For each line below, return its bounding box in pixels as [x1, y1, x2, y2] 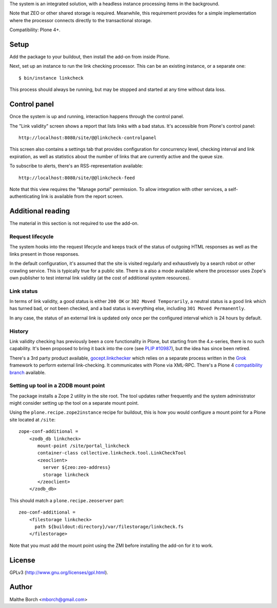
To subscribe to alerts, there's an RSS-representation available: [9, 163, 143, 169]
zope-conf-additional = [18, 429, 78, 434]
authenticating [9, 193, 41, 200]
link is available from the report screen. [41, 193, 124, 200]
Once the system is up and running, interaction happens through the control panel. [9, 113, 184, 120]
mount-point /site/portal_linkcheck [37, 443, 130, 449]
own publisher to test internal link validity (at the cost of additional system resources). [9, 275, 191, 281]
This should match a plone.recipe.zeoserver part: [9, 497, 124, 503]
